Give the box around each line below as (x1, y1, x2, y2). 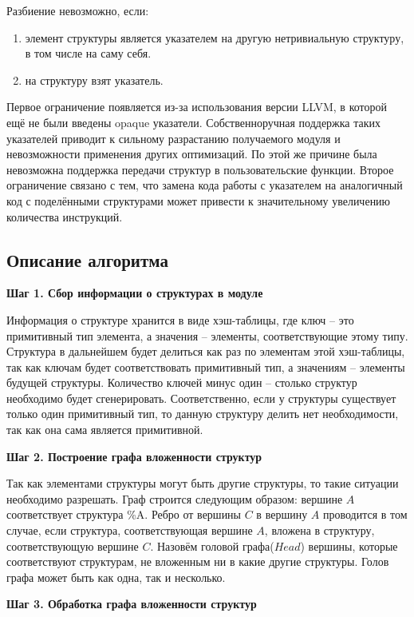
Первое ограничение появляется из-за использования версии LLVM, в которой (6, 98, 387, 115)
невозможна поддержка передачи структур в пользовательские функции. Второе (6, 161, 394, 177)
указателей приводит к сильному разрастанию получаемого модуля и (6, 129, 341, 146)
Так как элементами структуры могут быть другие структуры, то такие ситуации (6, 475, 399, 492)
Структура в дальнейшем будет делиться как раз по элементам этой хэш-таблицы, (6, 343, 405, 360)
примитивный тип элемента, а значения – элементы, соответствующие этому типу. (6, 327, 408, 344)
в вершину (256, 506, 308, 523)
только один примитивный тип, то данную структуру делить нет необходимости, (6, 405, 399, 422)
